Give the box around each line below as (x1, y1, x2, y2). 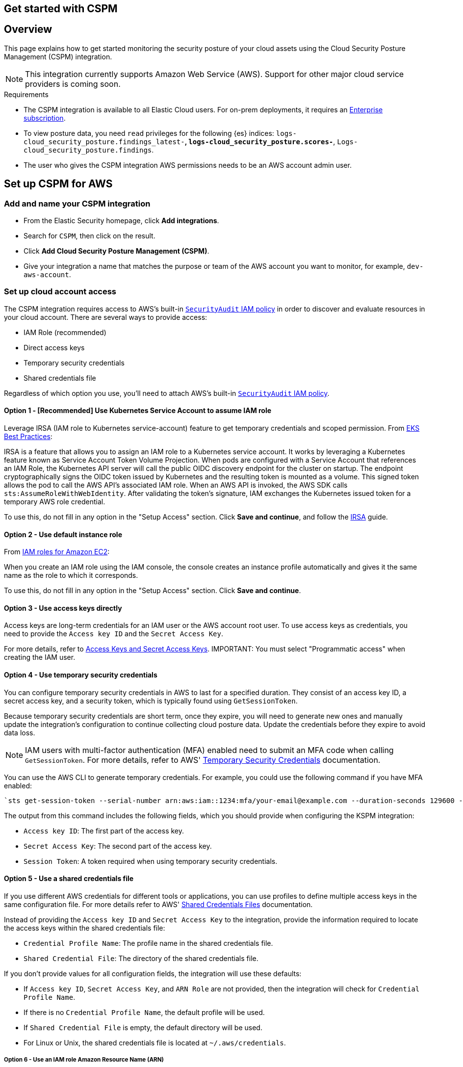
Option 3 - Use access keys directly (4, 603, 122, 612)
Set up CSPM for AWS (4, 178, 113, 190)
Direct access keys (24, 343, 85, 352)
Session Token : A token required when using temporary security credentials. (24, 857, 278, 865)
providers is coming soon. (25, 78, 121, 89)
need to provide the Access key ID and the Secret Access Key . (4, 629, 223, 638)
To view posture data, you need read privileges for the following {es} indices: (24, 129, 274, 137)
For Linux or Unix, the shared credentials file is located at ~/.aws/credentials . (24, 1038, 286, 1047)
